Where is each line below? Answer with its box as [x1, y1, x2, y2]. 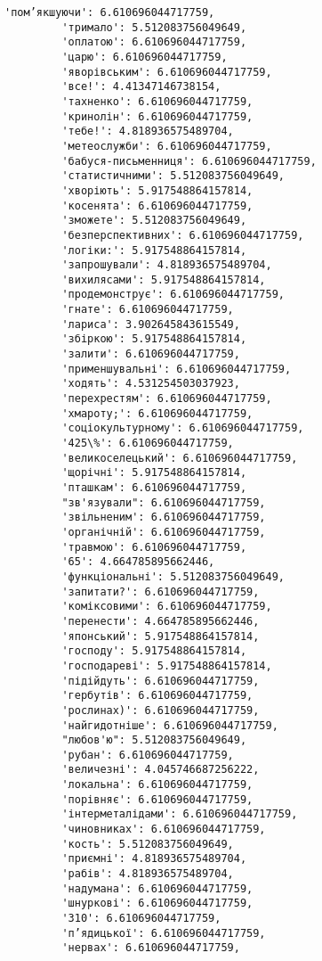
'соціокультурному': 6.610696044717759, [61, 422, 304, 435]
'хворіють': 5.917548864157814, [61, 184, 254, 197]
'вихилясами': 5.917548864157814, [61, 273, 266, 286]
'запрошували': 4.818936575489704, [61, 259, 272, 272]
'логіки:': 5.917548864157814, [61, 243, 247, 257]
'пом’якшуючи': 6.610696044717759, [4, 6, 215, 19]
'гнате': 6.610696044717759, [61, 303, 234, 316]
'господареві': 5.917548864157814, [61, 659, 272, 672]
